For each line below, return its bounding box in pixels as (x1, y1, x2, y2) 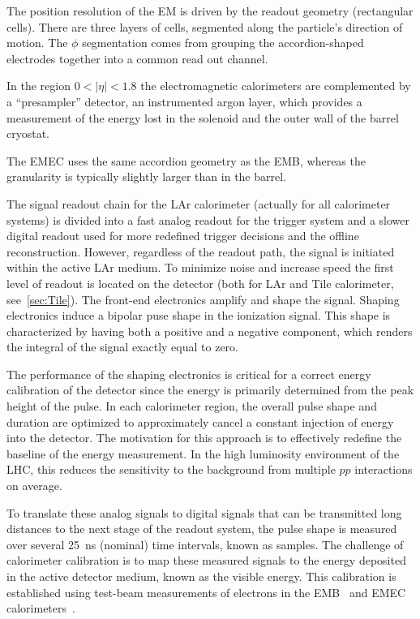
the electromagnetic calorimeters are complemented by (140, 77, 411, 94)
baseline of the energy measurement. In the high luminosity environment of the (6, 445, 400, 462)
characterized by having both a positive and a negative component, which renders (6, 322, 413, 339)
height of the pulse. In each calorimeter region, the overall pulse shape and (6, 398, 377, 415)
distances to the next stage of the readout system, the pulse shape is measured (6, 520, 397, 537)
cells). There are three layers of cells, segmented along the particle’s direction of (6, 18, 403, 35)
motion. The (6, 34, 68, 51)
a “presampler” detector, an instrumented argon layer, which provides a (6, 92, 362, 110)
